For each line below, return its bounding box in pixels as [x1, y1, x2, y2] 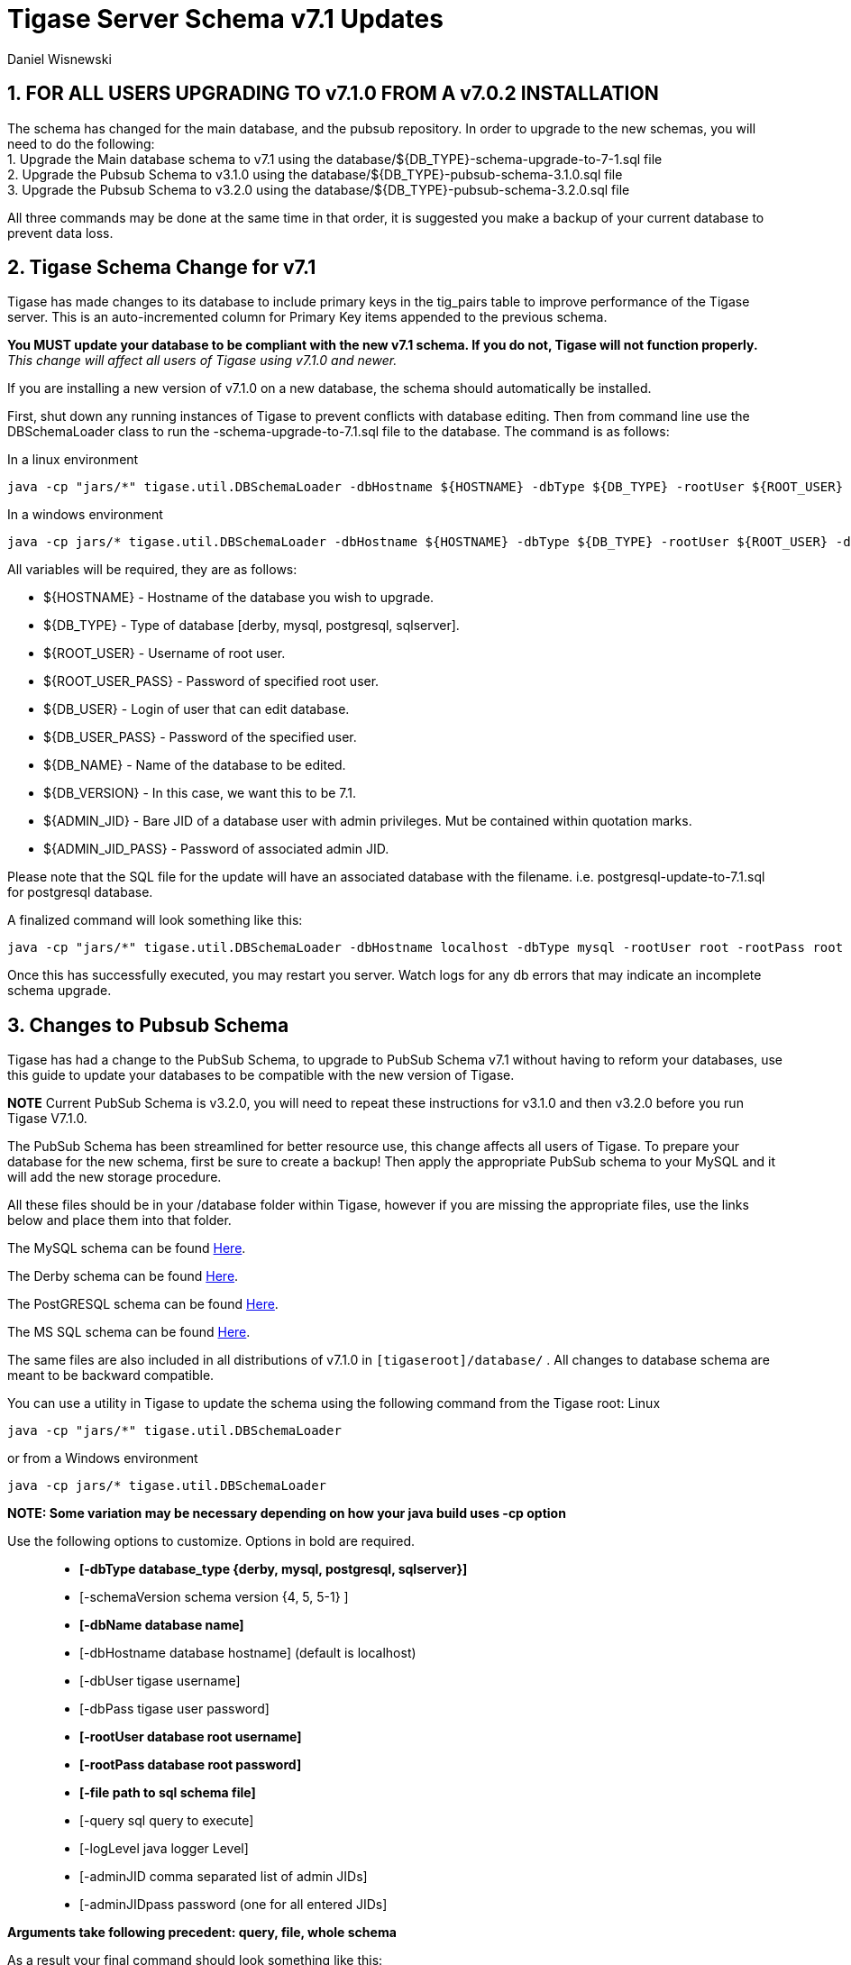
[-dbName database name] [79, 1617, 244, 1633]
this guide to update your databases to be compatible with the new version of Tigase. [7, 1067, 515, 1083]
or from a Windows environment [7, 1450, 198, 1467]
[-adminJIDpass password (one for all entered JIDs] [79, 1896, 388, 1913]
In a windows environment [7, 507, 163, 523]
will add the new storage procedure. [7, 1169, 222, 1185]
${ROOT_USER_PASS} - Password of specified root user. [43, 673, 380, 690]
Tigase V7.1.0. [7, 1110, 87, 1127]
